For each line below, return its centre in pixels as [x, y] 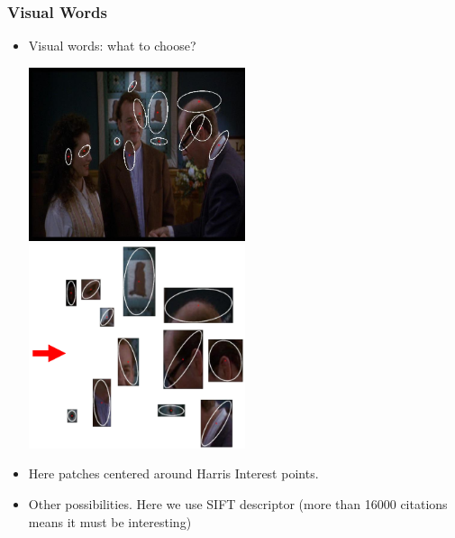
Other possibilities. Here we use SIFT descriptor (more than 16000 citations [238, 504]
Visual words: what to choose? [112, 46]
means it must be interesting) [110, 521]
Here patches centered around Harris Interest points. [173, 473]
